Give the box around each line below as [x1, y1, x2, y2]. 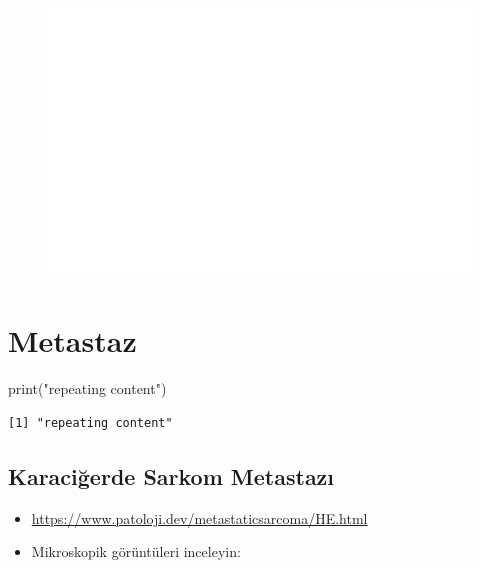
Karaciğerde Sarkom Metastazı [8, 460, 335, 491]
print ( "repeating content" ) [8, 378, 167, 399]
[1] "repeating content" [8, 415, 173, 430]
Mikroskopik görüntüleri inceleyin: [31, 541, 241, 562]
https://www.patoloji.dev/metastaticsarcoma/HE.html [31, 507, 368, 528]
